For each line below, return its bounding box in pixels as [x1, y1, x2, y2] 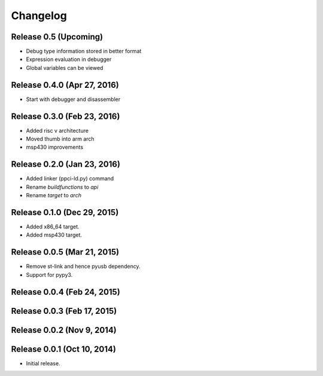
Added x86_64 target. [26, 223, 80, 230]
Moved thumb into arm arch [26, 135, 95, 143]
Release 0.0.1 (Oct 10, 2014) [11, 344, 117, 354]
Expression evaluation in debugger [26, 56, 112, 63]
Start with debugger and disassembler [26, 96, 121, 103]
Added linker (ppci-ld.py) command [26, 175, 114, 182]
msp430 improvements [26, 143, 84, 151]
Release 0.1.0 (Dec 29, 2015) [11, 207, 119, 218]
